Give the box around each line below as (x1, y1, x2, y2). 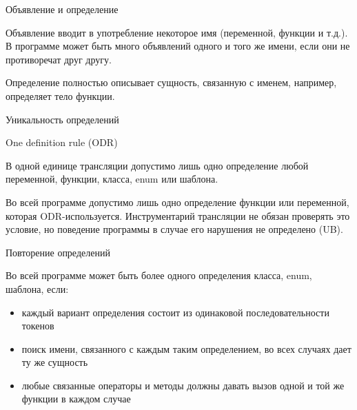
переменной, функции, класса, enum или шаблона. (6, 172, 218, 186)
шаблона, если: (6, 281, 69, 296)
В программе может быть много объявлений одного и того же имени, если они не (6, 39, 350, 53)
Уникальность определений (6, 112, 119, 126)
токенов (21, 318, 54, 333)
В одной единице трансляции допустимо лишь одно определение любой (6, 158, 309, 172)
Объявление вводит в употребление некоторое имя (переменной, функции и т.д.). (6, 25, 348, 39)
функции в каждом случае (21, 391, 131, 406)
